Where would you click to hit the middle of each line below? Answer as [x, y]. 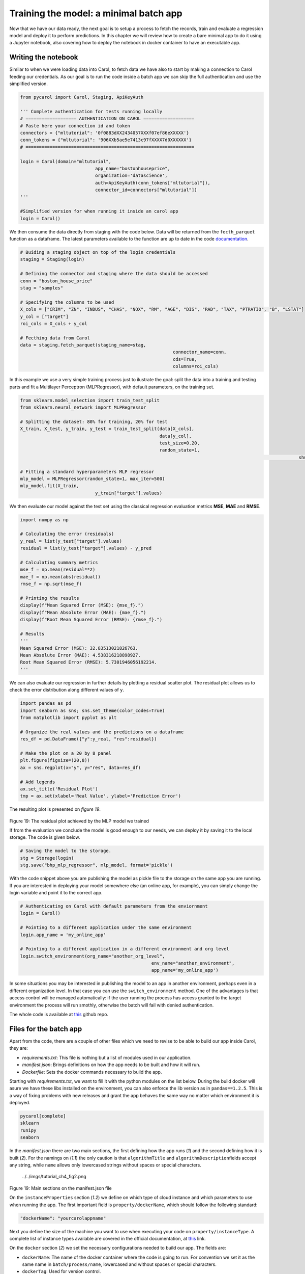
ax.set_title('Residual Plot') [59, 789]
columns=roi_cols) [196, 366]
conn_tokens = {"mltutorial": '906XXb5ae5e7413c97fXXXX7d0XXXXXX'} [106, 140]
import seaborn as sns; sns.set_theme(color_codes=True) [93, 710]
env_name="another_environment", [193, 963]
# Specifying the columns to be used [67, 302]
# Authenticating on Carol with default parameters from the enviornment [114, 906]
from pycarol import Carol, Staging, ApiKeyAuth [82, 97]
